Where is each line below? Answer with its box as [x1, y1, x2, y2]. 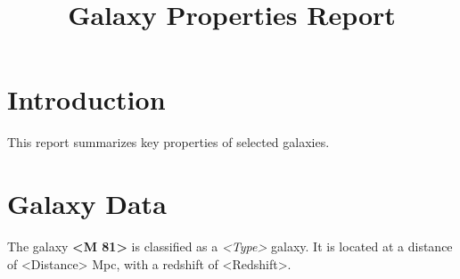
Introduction [7, 81, 166, 118]
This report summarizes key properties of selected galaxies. [7, 133, 330, 152]
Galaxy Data [7, 185, 167, 222]
